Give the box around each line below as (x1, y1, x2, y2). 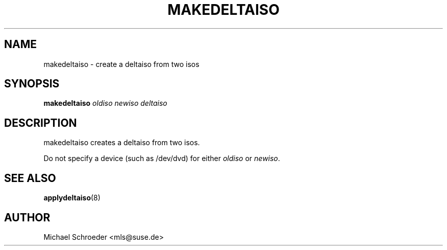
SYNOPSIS (4, 77, 60, 90)
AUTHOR (4, 211, 51, 224)
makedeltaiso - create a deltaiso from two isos (43, 59, 200, 69)
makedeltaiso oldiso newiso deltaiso (43, 99, 167, 108)
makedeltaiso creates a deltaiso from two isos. (43, 138, 200, 147)
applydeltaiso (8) (43, 193, 101, 202)
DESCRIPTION (4, 116, 77, 129)
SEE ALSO (4, 171, 56, 185)
